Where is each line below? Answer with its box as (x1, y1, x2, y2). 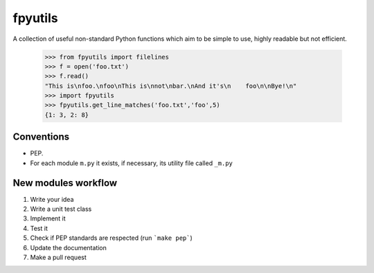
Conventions (12, 131, 70, 143)
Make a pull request (30, 253, 87, 262)
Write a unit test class (30, 205, 92, 214)
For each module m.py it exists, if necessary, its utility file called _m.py (30, 159, 233, 167)
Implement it (30, 214, 66, 223)
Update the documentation (30, 243, 107, 252)
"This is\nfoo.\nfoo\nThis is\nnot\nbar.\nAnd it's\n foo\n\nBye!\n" (44, 82, 297, 90)
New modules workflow (12, 177, 118, 189)
